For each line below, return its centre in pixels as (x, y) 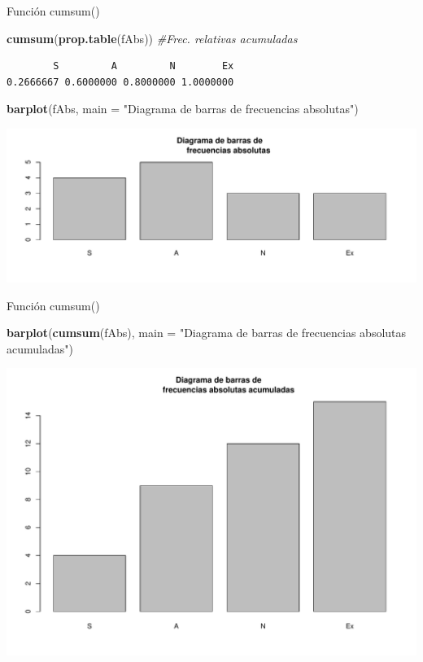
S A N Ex (144, 66)
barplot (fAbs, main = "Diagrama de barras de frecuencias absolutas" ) (183, 109)
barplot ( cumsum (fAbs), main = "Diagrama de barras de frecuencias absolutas (207, 333)
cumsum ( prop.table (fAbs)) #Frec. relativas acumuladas (152, 38)
